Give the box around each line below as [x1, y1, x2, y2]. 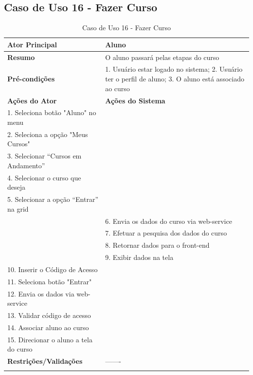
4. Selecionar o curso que [7, 172, 81, 182]
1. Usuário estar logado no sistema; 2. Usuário [105, 64, 243, 74]
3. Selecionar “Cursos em [7, 151, 82, 161]
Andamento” [7, 160, 45, 170]
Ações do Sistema [105, 95, 165, 105]
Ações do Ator [7, 95, 57, 105]
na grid [7, 203, 29, 214]
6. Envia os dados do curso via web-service [105, 216, 232, 226]
